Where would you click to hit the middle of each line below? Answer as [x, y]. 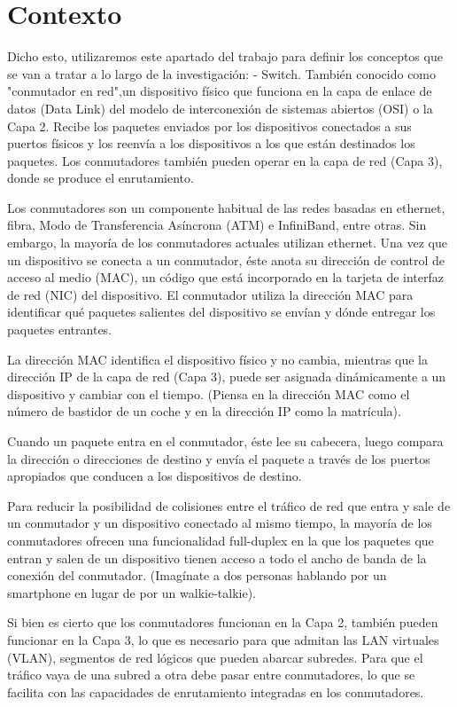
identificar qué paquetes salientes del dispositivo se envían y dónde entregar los [221, 312]
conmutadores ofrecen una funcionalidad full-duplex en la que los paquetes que [221, 540]
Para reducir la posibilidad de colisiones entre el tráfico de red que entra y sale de [229, 505]
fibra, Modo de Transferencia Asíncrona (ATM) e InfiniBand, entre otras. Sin [217, 225]
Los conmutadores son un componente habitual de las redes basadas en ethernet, [226, 207]
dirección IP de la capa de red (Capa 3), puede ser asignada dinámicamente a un [227, 377]
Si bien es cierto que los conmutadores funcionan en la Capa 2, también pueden [223, 622]
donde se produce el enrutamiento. [101, 178]
